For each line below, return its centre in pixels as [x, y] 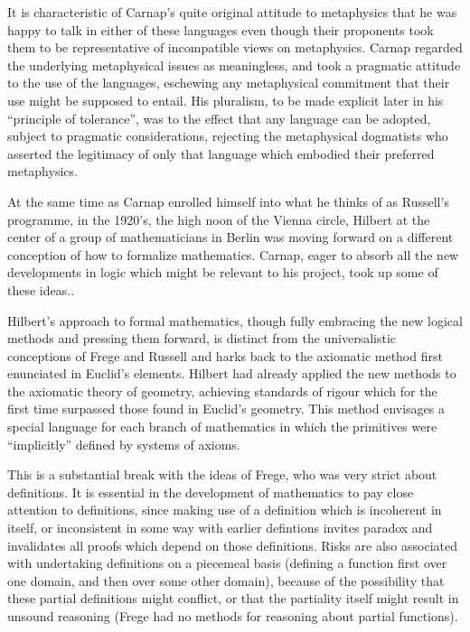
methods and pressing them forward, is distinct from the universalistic [202, 338]
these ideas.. [41, 289]
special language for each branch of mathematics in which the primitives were [222, 427]
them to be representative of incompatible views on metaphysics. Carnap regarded [235, 47]
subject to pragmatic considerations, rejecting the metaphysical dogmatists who [228, 136]
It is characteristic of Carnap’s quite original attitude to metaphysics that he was [232, 12]
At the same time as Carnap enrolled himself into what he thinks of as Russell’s [228, 201]
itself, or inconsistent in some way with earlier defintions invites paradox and [220, 528]
